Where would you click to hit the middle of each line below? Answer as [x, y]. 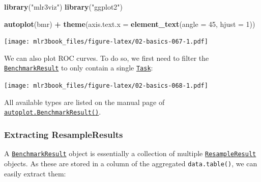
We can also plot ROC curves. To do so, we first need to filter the [107, 58]
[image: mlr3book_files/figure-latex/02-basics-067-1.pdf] [106, 42]
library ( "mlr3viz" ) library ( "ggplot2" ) [64, 7]
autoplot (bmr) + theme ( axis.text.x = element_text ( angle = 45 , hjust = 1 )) [130, 24]
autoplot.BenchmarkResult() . [53, 112]
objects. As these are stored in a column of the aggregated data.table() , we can [131, 163]
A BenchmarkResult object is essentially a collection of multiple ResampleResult [130, 153]
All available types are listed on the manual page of [84, 102]
